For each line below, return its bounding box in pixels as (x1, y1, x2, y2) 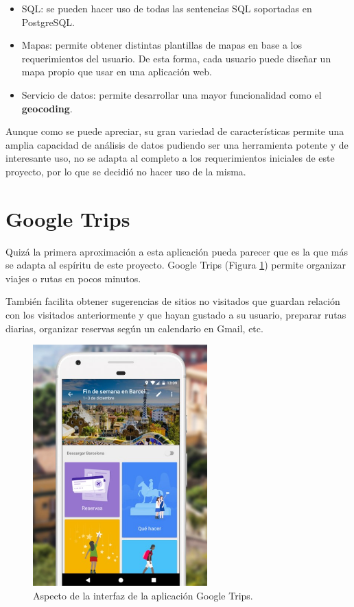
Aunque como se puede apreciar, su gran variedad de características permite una (5, 124, 344, 138)
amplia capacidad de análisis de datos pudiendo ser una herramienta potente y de (5, 137, 349, 151)
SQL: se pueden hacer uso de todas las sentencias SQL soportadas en (21, 1, 312, 15)
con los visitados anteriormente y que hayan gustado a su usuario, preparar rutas (5, 308, 346, 322)
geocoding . (21, 101, 73, 115)
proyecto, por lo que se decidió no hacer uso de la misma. (5, 164, 246, 178)
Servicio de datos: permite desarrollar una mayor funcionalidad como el (21, 87, 322, 101)
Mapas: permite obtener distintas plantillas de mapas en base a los (21, 38, 302, 52)
